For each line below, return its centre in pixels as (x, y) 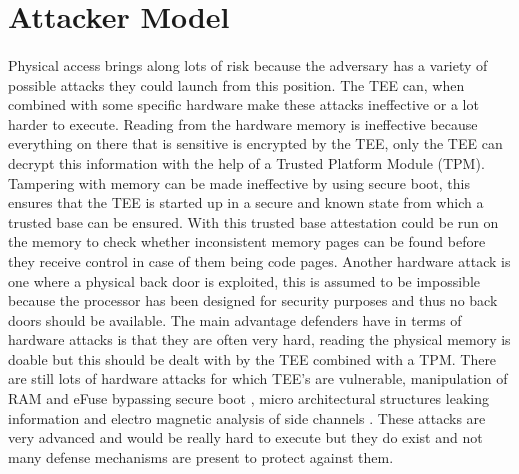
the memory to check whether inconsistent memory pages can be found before (247, 241)
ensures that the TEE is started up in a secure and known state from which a (246, 202)
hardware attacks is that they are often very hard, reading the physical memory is (259, 339)
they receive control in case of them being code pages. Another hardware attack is (259, 260)
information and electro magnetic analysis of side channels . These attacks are (247, 417)
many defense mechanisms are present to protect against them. (201, 456)
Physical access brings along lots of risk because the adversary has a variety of (248, 64)
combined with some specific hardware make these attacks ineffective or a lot (243, 104)
